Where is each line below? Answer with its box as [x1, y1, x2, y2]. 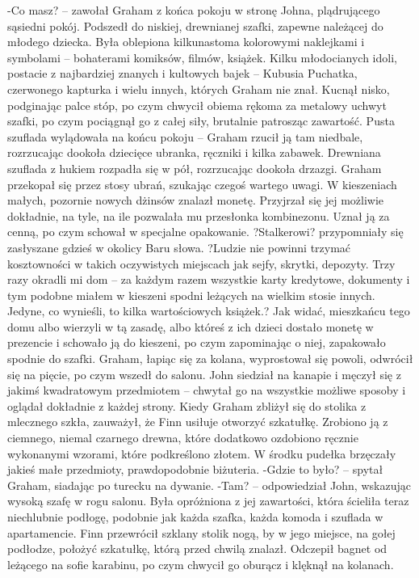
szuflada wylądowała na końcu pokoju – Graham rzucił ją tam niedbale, [7, 128, 363, 145]
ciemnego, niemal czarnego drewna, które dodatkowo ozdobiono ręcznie [7, 429, 358, 446]
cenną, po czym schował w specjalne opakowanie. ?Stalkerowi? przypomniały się [7, 223, 404, 240]
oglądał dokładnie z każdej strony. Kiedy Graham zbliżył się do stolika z [7, 397, 367, 414]
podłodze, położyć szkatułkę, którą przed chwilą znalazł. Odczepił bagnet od [7, 540, 388, 557]
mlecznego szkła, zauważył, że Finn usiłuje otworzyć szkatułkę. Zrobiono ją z [7, 413, 388, 430]
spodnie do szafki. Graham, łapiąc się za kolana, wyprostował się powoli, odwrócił [7, 350, 413, 367]
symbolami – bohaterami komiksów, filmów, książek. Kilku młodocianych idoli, [7, 49, 397, 65]
